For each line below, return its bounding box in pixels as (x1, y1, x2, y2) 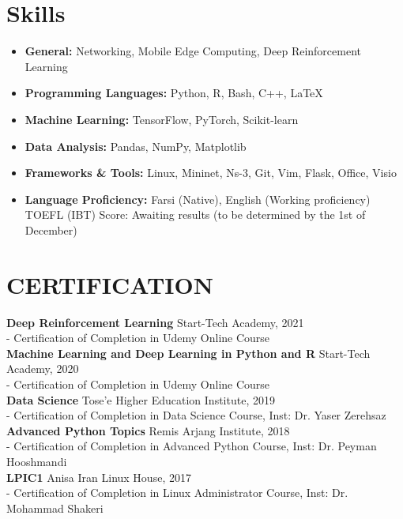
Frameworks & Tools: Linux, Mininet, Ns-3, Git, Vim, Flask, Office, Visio (24, 164, 397, 181)
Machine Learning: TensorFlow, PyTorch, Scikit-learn (24, 111, 299, 127)
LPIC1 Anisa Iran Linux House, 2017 (6, 468, 191, 485)
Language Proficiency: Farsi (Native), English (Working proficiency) (24, 190, 371, 207)
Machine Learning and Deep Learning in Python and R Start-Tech (6, 344, 371, 361)
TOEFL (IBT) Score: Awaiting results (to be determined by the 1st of (24, 206, 366, 223)
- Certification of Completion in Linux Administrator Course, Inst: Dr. (6, 484, 348, 501)
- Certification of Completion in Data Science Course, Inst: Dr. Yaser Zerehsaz (6, 407, 386, 423)
